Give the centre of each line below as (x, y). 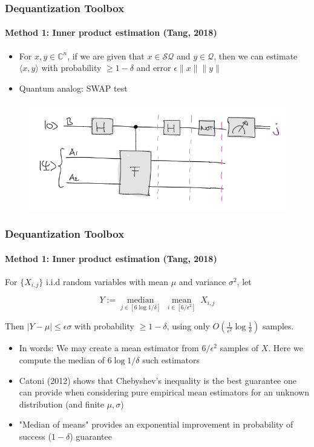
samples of (239, 348)
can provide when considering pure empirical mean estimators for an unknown (164, 392)
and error (154, 68)
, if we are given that (106, 55)
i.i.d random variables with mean (107, 281)
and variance (202, 281)
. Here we (286, 348)
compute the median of (62, 360)
